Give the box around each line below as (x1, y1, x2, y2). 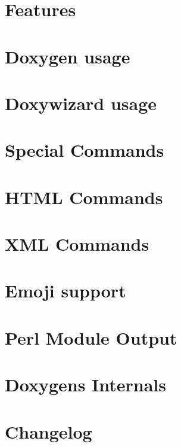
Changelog (5, 419, 92, 443)
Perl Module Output (5, 325, 177, 349)
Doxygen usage (5, 44, 130, 68)
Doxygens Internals (5, 372, 167, 397)
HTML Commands (5, 184, 163, 209)
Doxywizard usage (5, 90, 157, 115)
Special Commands (5, 138, 164, 162)
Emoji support (5, 278, 126, 303)
